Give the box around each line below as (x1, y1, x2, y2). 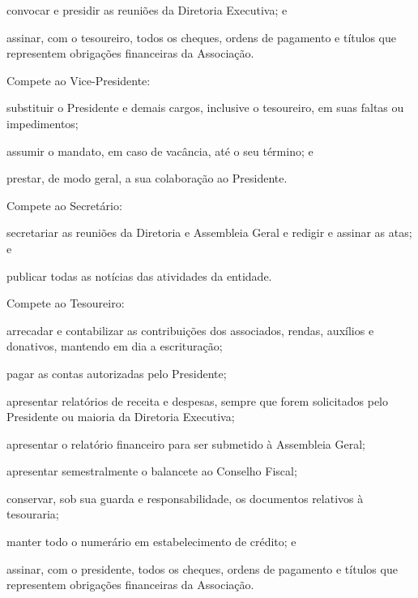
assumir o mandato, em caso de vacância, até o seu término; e (6, 142, 313, 159)
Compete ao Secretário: (6, 196, 122, 213)
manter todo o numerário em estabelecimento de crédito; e (6, 533, 296, 550)
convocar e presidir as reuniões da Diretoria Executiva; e (6, 2, 288, 18)
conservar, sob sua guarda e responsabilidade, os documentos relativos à (6, 489, 364, 506)
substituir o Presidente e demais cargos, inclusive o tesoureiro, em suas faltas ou (6, 99, 404, 116)
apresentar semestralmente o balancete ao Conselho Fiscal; (6, 462, 297, 480)
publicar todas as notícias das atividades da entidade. (6, 267, 272, 284)
